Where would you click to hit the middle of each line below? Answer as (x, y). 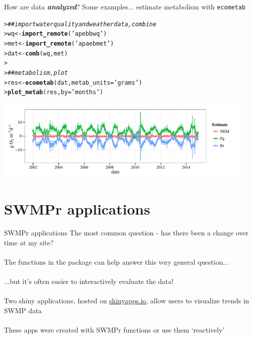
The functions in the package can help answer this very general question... (116, 262)
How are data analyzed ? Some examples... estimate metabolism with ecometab (125, 6)
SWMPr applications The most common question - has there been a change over (126, 233)
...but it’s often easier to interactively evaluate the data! (89, 281)
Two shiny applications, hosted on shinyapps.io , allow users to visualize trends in (127, 301)
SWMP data (23, 310)
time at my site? (29, 242)
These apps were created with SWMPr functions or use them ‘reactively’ (114, 330)
